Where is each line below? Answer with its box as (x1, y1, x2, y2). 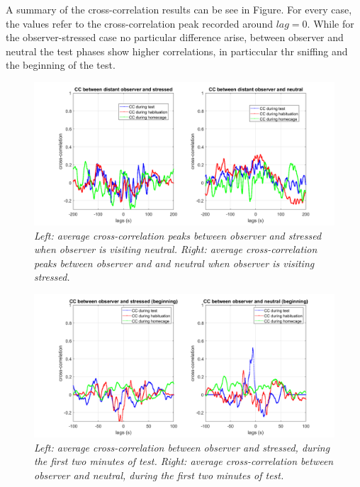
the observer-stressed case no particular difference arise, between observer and (6, 30, 344, 45)
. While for (307, 16, 354, 30)
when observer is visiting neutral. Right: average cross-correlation (34, 242, 317, 257)
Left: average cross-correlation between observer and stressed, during (34, 440, 330, 454)
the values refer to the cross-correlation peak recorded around (6, 16, 273, 30)
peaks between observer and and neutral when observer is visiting (34, 255, 315, 270)
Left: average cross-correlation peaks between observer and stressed (34, 228, 322, 242)
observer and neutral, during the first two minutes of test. (34, 467, 284, 482)
